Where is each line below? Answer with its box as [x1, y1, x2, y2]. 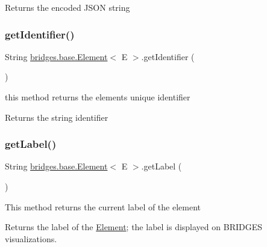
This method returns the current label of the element [5, 200, 201, 213]
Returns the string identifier [5, 111, 108, 123]
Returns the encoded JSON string [5, 1, 130, 13]
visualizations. [5, 232, 57, 245]
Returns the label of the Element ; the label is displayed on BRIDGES [5, 221, 263, 233]
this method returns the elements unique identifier [5, 91, 190, 103]
